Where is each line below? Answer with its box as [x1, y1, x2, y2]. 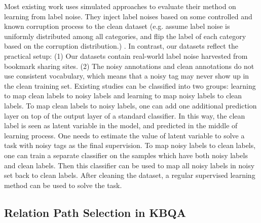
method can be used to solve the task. [4, 179, 122, 190]
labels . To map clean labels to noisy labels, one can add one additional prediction [4, 100, 257, 110]
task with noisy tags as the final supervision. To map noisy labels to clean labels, [4, 140, 256, 151]
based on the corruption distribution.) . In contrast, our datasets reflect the [4, 41, 238, 51]
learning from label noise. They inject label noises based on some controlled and [4, 11, 252, 21]
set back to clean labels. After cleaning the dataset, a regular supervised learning [4, 170, 255, 180]
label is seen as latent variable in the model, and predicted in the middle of [4, 120, 238, 131]
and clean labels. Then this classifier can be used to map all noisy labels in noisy [4, 160, 255, 170]
